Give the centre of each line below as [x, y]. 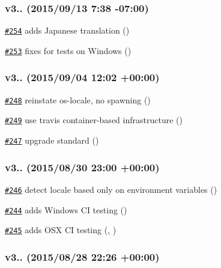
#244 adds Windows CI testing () [66, 209]
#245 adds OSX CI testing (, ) [61, 230]
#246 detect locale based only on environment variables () [111, 189]
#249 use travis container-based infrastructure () [94, 120]
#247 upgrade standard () [52, 140]
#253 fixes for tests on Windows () [68, 50]
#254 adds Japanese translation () [67, 30]
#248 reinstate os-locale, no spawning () [78, 99]
